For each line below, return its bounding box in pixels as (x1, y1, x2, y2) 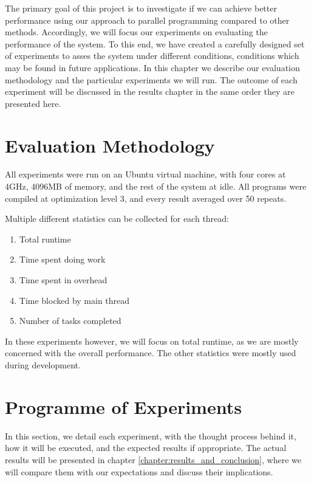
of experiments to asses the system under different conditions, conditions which (5, 49, 299, 62)
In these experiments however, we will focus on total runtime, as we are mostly (5, 334, 299, 347)
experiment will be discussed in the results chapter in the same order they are (5, 85, 295, 98)
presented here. (5, 97, 61, 109)
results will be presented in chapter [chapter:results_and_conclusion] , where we (5, 453, 301, 466)
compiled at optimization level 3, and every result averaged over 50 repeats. (5, 191, 287, 204)
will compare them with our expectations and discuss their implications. (5, 465, 273, 478)
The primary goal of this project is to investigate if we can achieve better (5, 2, 277, 14)
